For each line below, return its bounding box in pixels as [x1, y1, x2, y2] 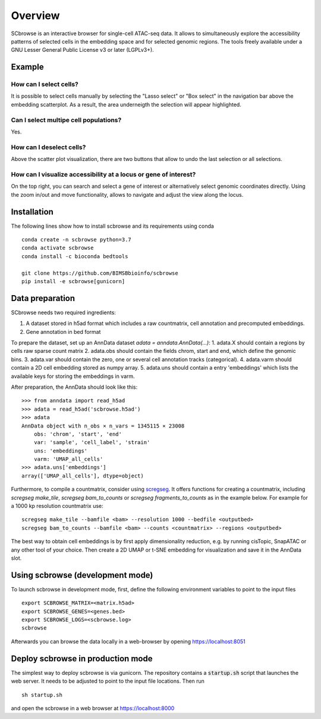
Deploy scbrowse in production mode [11, 653, 153, 664]
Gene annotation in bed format [26, 328, 101, 335]
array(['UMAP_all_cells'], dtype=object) [21, 472, 144, 479]
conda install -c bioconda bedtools [21, 253, 128, 259]
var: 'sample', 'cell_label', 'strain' [33, 439, 150, 446]
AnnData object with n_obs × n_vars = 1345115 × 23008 [21, 422, 185, 429]
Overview [11, 9, 60, 22]
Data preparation [11, 293, 75, 303]
